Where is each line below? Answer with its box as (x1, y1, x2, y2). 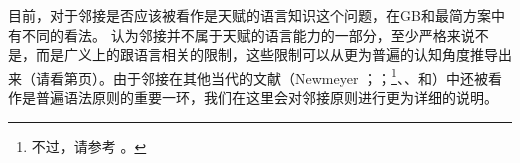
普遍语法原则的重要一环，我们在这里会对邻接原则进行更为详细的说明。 (35, 87, 498, 108)
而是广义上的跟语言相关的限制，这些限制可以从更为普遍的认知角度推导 (35, 44, 498, 65)
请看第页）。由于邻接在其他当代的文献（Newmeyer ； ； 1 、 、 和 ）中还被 (35, 64, 488, 88)
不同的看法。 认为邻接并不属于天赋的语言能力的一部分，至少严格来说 (21, 24, 475, 45)
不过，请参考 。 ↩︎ (31, 135, 147, 156)
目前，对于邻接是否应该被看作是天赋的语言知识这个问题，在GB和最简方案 (8, 5, 491, 25)
